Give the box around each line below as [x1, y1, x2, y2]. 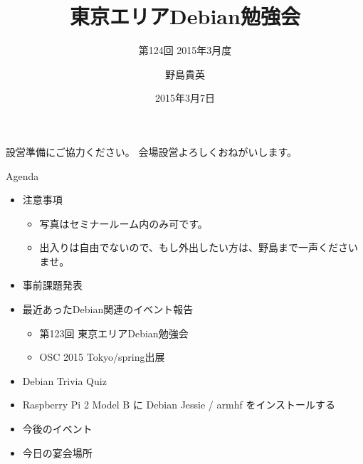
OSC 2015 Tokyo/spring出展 [39, 349, 165, 364]
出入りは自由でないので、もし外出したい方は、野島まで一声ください [39, 240, 359, 255]
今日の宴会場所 [22, 445, 93, 460]
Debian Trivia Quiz [22, 373, 107, 388]
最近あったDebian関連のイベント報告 [22, 302, 194, 317]
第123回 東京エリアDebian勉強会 [39, 325, 189, 340]
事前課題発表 [22, 278, 83, 292]
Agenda [6, 168, 39, 183]
